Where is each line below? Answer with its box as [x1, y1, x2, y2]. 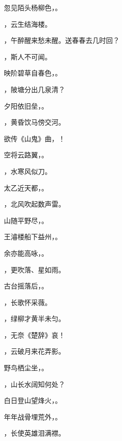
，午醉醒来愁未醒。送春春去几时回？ [4, 35, 120, 45]
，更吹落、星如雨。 [4, 264, 65, 274]
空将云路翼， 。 [4, 150, 48, 160]
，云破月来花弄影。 [4, 346, 65, 356]
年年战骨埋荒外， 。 [4, 411, 62, 422]
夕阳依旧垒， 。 [4, 100, 48, 111]
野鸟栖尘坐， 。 [4, 363, 48, 373]
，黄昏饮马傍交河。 [4, 117, 65, 127]
